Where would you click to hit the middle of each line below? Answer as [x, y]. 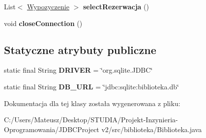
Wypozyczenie [48, 6]
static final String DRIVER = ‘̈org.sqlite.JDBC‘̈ [78, 70]
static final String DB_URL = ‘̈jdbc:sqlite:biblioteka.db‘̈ [91, 86]
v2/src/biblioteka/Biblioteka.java [152, 129]
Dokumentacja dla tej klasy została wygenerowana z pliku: [92, 103]
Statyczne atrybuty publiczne [80, 49]
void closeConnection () [43, 23]
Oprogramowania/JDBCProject [52, 129]
